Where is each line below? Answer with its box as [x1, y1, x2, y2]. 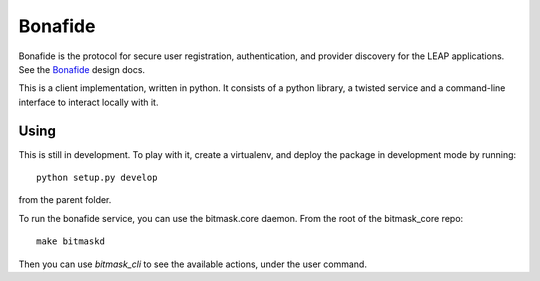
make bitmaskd [36, 236, 105, 247]
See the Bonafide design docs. [18, 63, 145, 75]
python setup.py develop [36, 172, 158, 184]
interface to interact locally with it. [18, 96, 159, 108]
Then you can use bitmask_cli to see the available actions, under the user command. [18, 258, 367, 270]
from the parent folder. [18, 194, 112, 206]
